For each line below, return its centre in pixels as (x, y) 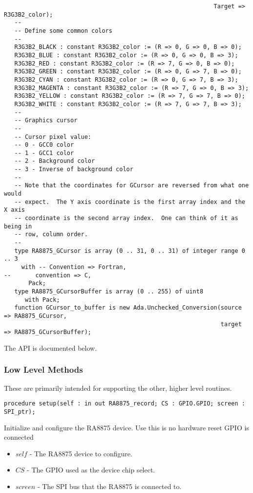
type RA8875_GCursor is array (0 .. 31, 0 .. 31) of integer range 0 (130, 251)
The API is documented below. (51, 347)
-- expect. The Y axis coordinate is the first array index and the (130, 202)
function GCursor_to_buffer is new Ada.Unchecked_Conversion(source (128, 308)
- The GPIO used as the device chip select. (91, 470)
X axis (14, 210)
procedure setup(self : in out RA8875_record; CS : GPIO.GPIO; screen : (125, 404)
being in (18, 226)
